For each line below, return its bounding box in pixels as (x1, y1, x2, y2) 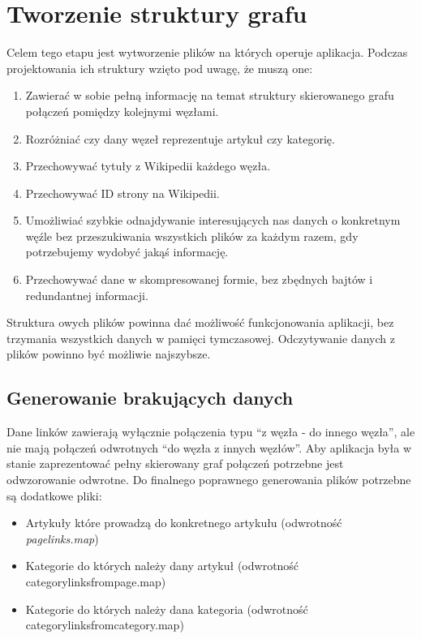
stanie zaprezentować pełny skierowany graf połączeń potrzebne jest (6, 455, 344, 472)
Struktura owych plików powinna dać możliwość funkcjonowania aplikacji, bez (6, 314, 394, 331)
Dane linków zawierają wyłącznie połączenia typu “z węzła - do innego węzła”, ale (6, 423, 415, 440)
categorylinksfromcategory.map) (25, 616, 184, 633)
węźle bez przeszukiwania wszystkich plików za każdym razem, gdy (25, 227, 359, 244)
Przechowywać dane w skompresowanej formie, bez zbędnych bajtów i (25, 271, 373, 288)
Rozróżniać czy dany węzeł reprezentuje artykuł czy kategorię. (25, 130, 335, 147)
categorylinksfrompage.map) (25, 573, 166, 590)
